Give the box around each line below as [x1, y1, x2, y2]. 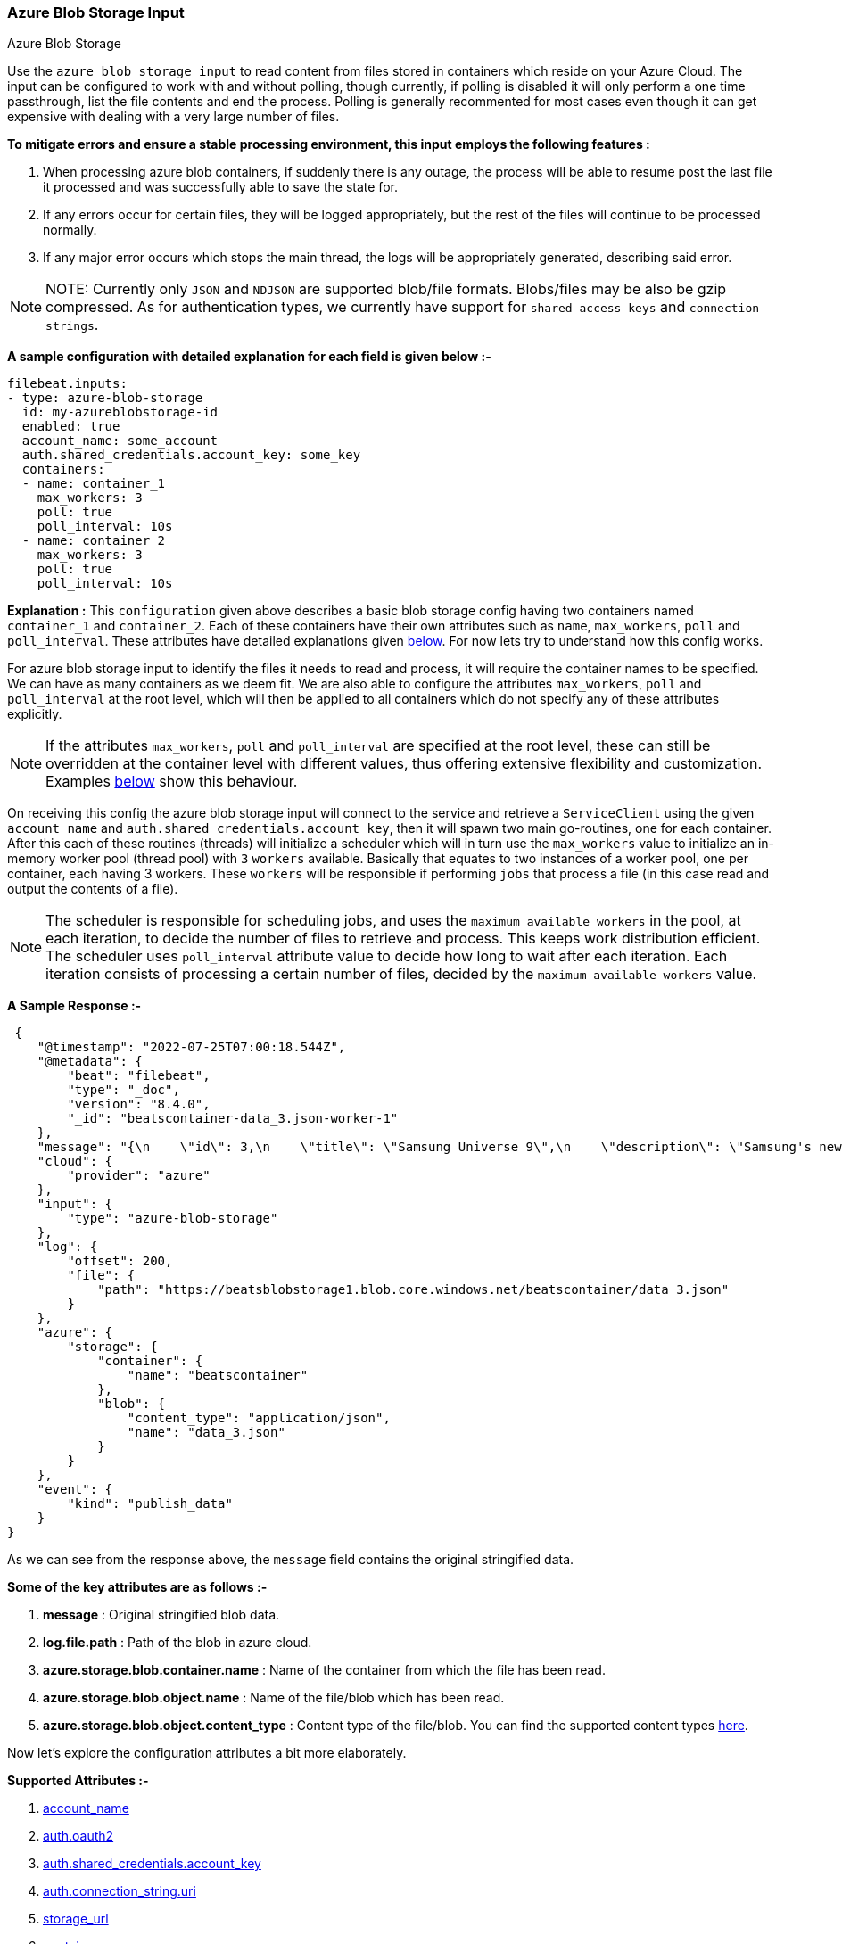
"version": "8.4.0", [67, 1097, 210, 1112]
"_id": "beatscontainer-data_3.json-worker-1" [67, 1111, 399, 1126]
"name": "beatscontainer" [127, 1368, 309, 1383]
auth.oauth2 [43, 1828, 114, 1844]
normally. [43, 222, 97, 238]
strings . [45, 316, 99, 334]
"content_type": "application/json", [127, 1411, 391, 1426]
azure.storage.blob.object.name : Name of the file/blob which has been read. [43, 1690, 505, 1706]
